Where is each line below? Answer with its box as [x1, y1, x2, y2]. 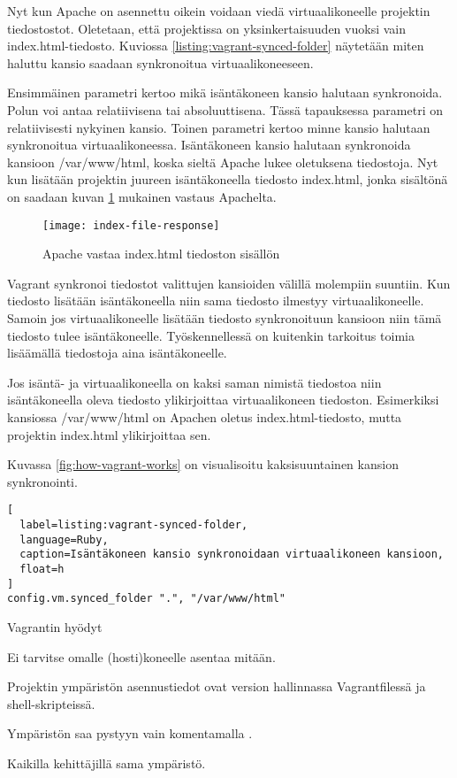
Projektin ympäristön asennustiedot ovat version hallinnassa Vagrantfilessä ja [7, 677, 426, 696]
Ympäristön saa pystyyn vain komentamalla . [7, 724, 253, 743]
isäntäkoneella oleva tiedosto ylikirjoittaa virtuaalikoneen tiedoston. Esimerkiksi [7, 390, 439, 409]
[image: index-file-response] [42, 219, 220, 232]
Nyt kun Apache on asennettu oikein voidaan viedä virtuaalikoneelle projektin [7, 2, 430, 19]
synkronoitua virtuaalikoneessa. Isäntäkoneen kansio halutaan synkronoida [7, 135, 411, 154]
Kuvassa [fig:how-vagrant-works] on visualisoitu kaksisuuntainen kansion [7, 455, 399, 474]
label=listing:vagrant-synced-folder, [19, 518, 248, 531]
